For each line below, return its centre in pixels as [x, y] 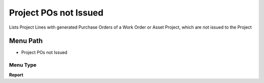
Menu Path [26, 41]
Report [16, 75]
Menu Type [23, 65]
